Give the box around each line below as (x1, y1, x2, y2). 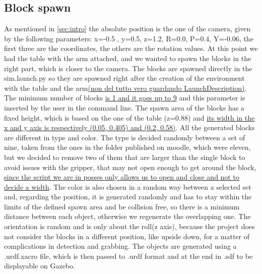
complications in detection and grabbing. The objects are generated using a (4, 241, 237, 251)
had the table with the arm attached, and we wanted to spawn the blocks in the (4, 52, 251, 63)
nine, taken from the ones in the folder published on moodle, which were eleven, (4, 142, 251, 152)
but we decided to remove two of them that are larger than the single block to (4, 151, 245, 162)
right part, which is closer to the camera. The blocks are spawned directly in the (4, 63, 252, 73)
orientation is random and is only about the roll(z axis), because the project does (4, 221, 255, 232)
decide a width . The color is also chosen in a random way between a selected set (4, 181, 251, 192)
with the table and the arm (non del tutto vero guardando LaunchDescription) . (4, 82, 247, 93)
